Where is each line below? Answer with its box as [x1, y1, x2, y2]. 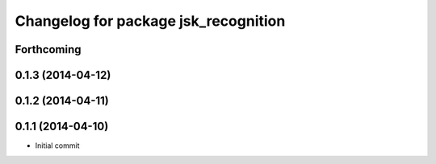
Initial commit [35, 141, 80, 150]
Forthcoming [15, 43, 82, 56]
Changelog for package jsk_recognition [15, 12, 286, 30]
